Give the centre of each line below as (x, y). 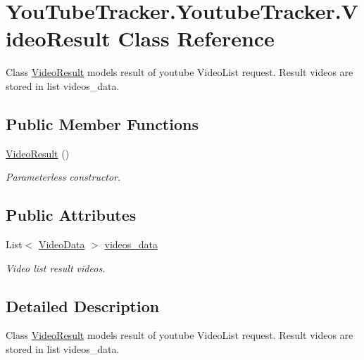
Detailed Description (83, 306)
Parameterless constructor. (63, 177)
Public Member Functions (102, 123)
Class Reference (196, 38)
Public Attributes (71, 215)
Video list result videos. (56, 268)
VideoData (62, 244)
